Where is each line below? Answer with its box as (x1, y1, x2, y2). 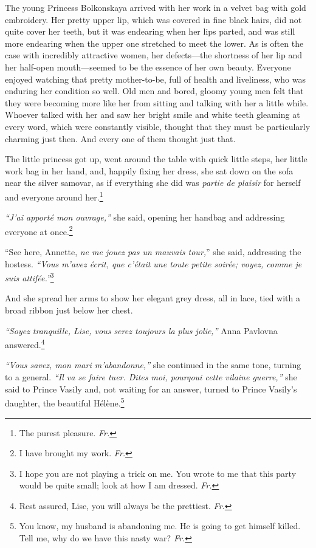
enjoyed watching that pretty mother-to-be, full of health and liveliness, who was (5, 72, 306, 85)
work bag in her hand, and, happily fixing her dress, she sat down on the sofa (5, 164, 294, 177)
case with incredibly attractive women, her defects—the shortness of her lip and (5, 49, 303, 61)
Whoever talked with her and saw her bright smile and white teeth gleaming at (5, 108, 300, 121)
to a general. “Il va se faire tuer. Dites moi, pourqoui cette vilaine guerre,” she (5, 371, 297, 383)
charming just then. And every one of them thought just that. (5, 132, 236, 145)
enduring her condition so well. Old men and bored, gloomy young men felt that (5, 84, 304, 97)
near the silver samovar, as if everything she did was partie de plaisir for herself (5, 176, 301, 189)
